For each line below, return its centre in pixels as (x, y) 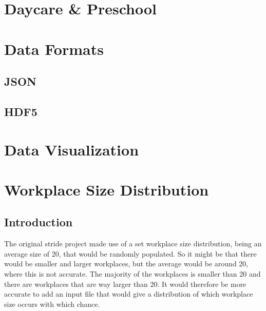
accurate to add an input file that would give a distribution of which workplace (129, 294)
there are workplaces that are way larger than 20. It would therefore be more (125, 284)
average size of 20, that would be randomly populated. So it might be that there (130, 253)
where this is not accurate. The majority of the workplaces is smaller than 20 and (132, 274)
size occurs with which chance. (52, 304)
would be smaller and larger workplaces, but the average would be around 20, (126, 264)
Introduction (39, 222)
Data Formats (54, 48)
